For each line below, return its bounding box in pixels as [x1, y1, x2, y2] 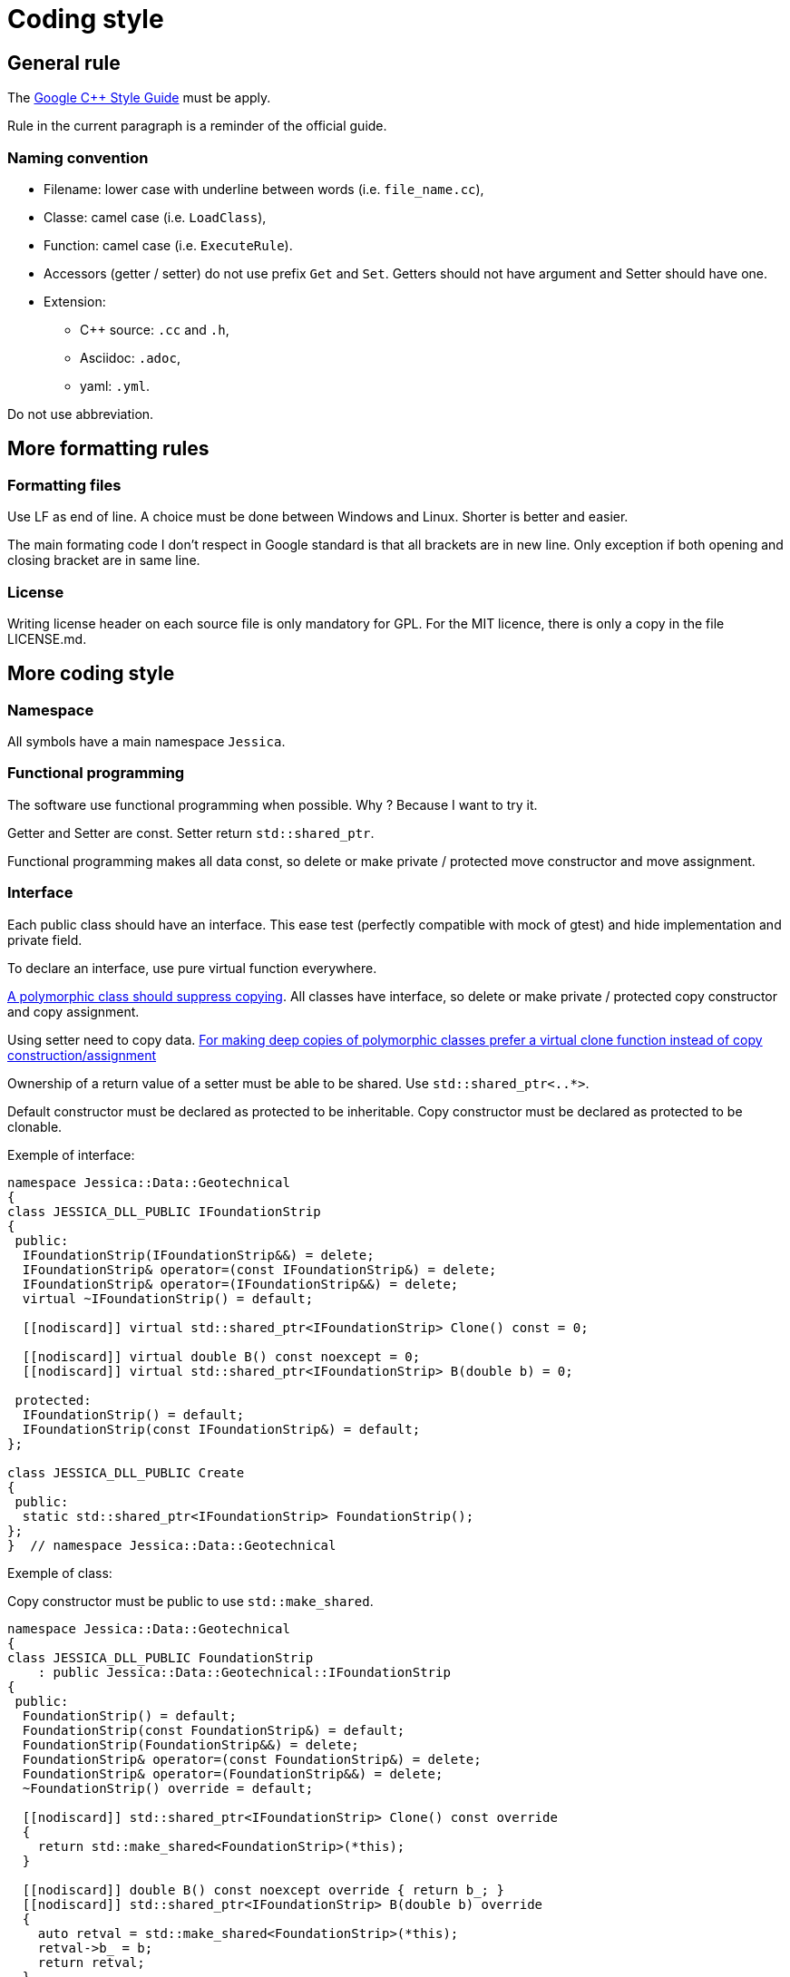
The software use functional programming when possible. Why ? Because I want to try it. [7, 796, 538, 813]
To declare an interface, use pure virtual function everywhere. [7, 959, 377, 976]
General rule [7, 51, 121, 74]
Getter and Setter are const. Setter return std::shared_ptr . [7, 824, 375, 841]
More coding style [7, 662, 175, 686]
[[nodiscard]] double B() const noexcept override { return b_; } [22, 1882, 504, 1897]
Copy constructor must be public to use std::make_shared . [7, 1592, 374, 1609]
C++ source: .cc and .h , [80, 321, 229, 337]
